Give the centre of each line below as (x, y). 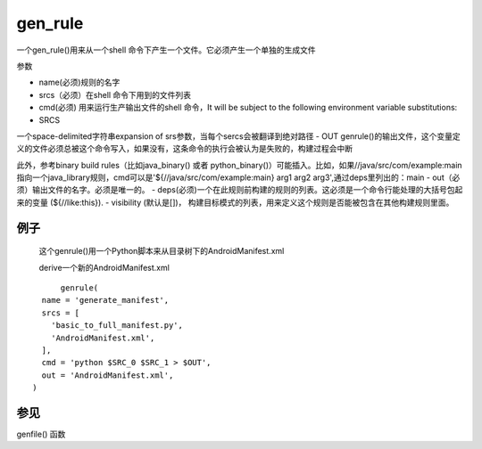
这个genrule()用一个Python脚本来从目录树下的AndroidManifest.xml (162, 251)
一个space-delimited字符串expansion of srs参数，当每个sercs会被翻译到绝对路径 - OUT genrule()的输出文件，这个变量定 (238, 136)
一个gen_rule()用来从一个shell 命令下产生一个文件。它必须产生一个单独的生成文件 (166, 50)
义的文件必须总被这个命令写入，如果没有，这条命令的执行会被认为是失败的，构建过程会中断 (184, 149)
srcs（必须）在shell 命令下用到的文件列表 (115, 94)
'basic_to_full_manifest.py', (116, 326)
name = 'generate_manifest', (105, 300)
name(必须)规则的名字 (79, 82)
